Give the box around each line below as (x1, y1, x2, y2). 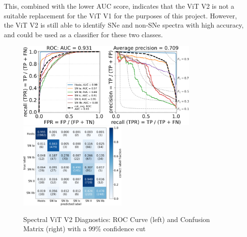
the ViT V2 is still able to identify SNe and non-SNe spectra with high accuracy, (4, 20, 244, 30)
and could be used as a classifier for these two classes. (4, 29, 163, 39)
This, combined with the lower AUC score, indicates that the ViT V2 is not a (4, 1, 234, 11)
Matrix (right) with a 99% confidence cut (23, 223, 146, 234)
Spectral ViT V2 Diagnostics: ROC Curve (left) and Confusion (23, 214, 210, 224)
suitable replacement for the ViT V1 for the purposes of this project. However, (4, 10, 237, 20)
